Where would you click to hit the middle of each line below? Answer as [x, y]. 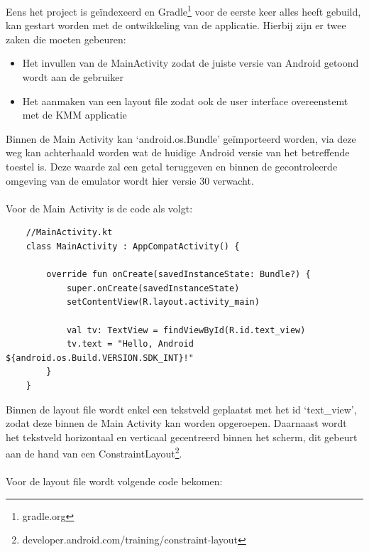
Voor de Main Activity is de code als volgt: [99, 208]
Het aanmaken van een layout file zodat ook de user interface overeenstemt [185, 101]
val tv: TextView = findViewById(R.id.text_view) [186, 330]
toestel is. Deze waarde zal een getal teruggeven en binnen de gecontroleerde [172, 166]
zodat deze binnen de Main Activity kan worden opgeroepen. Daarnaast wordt [176, 423]
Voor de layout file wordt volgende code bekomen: [114, 481]
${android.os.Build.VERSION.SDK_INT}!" [100, 358]
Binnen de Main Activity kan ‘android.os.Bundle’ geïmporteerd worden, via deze [181, 138]
